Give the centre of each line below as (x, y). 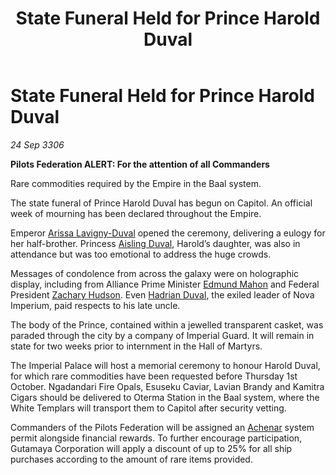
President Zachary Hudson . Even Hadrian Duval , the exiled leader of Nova (162, 294)
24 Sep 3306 (37, 144)
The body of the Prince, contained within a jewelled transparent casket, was (167, 324)
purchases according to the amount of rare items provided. (131, 459)
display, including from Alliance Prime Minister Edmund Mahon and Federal (165, 284)
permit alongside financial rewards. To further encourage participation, (156, 438)
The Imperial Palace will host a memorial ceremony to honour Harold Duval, (165, 365)
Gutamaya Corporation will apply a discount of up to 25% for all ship (151, 448)
